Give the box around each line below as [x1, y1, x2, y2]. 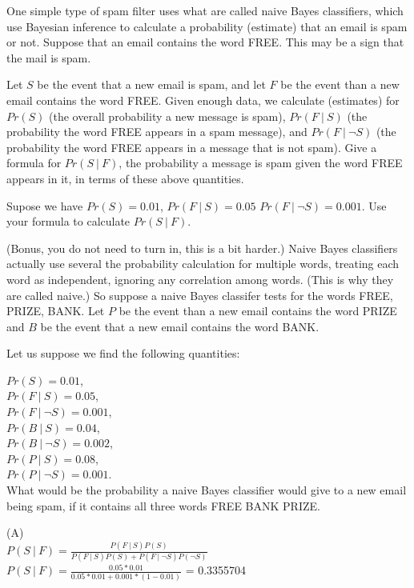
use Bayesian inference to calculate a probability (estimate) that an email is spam [6, 18, 408, 34]
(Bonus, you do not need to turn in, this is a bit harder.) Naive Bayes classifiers [6, 239, 398, 256]
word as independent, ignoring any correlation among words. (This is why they [6, 270, 394, 287]
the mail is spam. [6, 49, 91, 66]
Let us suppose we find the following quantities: [6, 345, 240, 362]
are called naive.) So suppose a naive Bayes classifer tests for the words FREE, [6, 286, 393, 303]
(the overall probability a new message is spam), [49, 107, 286, 124]
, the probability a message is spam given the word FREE [119, 154, 403, 171]
